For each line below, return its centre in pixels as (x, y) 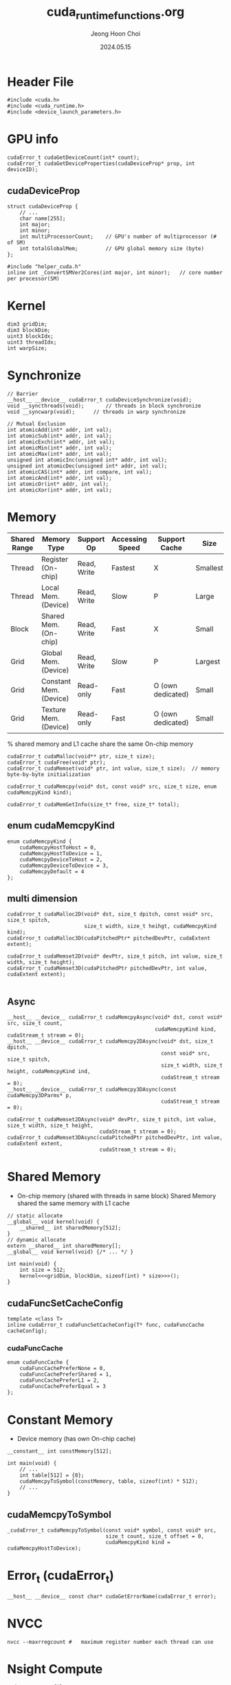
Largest (208, 661)
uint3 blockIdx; (30, 336)
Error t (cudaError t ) (61, 1577)
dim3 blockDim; (29, 330)
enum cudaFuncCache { (38, 1363)
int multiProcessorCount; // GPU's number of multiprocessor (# (118, 237)
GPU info (33, 139)
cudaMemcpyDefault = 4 (52, 871)
